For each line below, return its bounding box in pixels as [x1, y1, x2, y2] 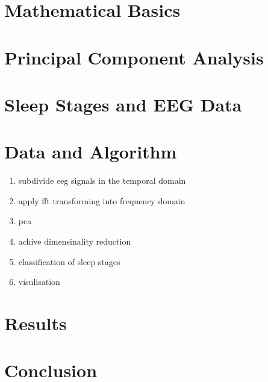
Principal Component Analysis [4, 45, 264, 69]
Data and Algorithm [4, 139, 177, 164]
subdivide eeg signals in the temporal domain [18, 174, 186, 187]
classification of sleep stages [18, 255, 120, 268]
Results [4, 311, 67, 335]
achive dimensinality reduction [18, 235, 131, 248]
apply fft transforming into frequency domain [18, 194, 185, 207]
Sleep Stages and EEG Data [4, 92, 242, 116]
